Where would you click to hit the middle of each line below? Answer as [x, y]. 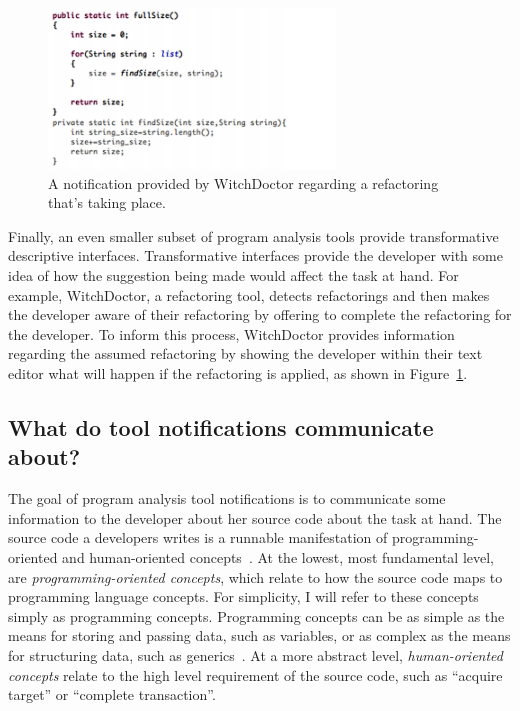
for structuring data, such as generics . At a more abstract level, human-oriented [255, 654]
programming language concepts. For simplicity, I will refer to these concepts [243, 596]
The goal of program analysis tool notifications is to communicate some [227, 498]
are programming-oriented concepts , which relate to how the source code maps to [255, 576]
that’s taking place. [107, 202]
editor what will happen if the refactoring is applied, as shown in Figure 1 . [238, 373]
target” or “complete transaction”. [112, 694]
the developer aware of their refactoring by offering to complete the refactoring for [260, 314]
